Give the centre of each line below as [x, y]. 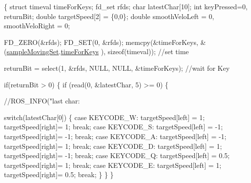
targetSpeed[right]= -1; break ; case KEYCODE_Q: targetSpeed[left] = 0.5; [117, 155]
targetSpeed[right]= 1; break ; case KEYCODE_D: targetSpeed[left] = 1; [113, 146]
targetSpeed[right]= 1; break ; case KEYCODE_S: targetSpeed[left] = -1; [114, 127]
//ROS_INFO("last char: [42, 101]
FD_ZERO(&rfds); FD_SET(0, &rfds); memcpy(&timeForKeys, [101, 42]
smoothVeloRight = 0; [37, 26]
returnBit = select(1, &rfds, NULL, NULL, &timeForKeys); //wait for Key [117, 68]
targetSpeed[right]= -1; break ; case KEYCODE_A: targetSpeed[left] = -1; [115, 136]
